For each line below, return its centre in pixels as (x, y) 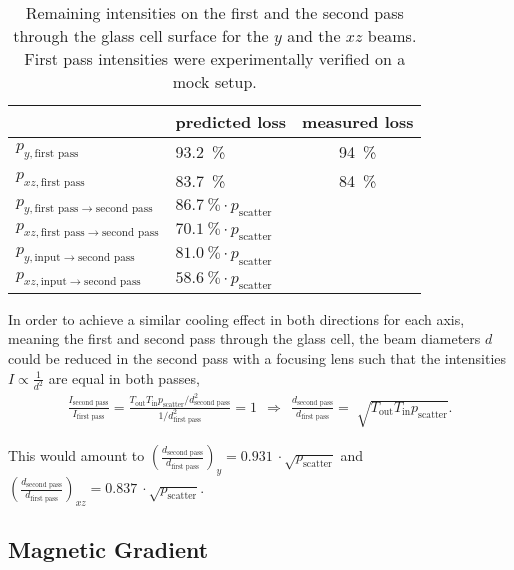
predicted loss (231, 121)
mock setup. (214, 81)
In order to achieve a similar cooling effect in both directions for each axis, (236, 318)
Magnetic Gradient (108, 549)
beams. (392, 35)
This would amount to (76, 455)
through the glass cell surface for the (141, 35)
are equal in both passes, (124, 377)
